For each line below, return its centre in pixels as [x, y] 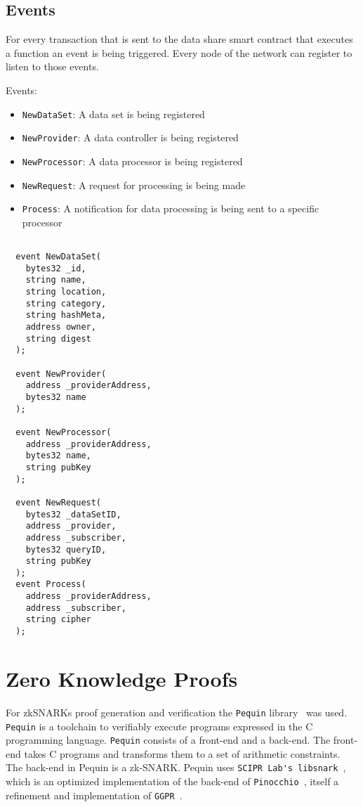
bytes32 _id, [56, 268]
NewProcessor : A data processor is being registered [132, 161]
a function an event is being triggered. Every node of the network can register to [179, 52]
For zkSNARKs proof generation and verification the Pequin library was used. [177, 712]
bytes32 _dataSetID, [73, 514]
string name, [56, 280]
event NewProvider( [61, 374]
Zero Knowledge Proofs [122, 678]
